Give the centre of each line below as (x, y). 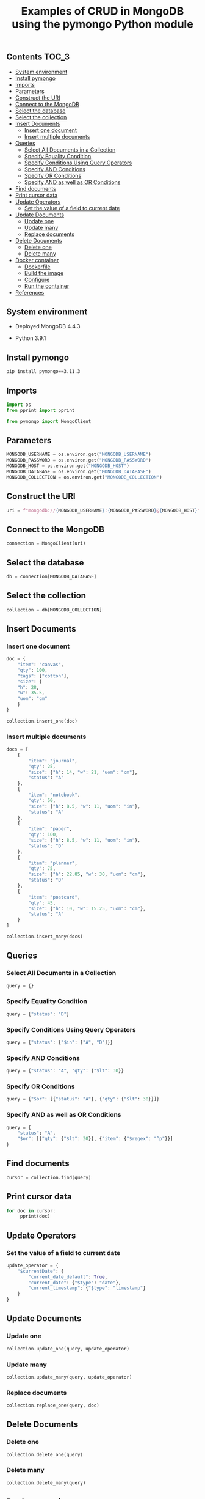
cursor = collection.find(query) (49, 1177)
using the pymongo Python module (103, 24)
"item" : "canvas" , (41, 665)
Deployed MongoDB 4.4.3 (48, 326)
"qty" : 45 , (42, 903)
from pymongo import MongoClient (49, 421)
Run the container (47, 286)
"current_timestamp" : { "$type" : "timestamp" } (87, 1288)
